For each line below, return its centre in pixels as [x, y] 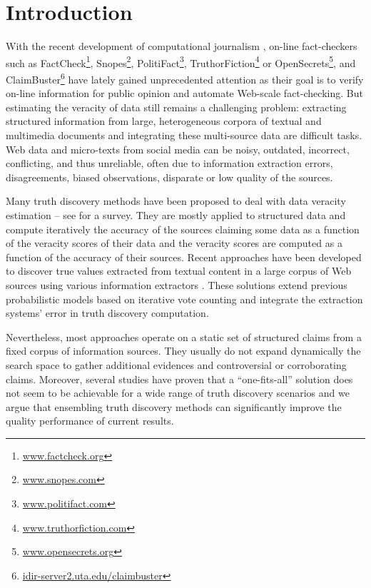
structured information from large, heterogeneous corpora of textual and [164, 121]
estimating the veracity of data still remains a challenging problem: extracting [176, 107]
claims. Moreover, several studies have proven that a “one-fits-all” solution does [179, 379]
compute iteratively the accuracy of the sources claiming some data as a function [183, 229]
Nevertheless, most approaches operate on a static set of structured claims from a [184, 336]
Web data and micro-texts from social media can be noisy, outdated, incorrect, [178, 149]
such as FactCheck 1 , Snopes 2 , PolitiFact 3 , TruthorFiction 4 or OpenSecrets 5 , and [181, 61]
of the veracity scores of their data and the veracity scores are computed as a [174, 243]
